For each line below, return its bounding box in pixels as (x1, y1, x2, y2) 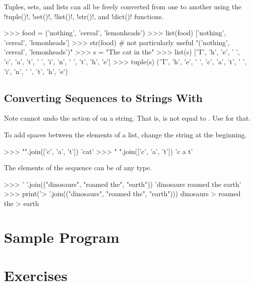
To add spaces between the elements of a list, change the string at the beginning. (4, 129, 247, 139)
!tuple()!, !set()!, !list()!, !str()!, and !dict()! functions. (4, 11, 163, 21)
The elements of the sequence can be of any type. (4, 162, 152, 173)
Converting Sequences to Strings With (4, 90, 203, 105)
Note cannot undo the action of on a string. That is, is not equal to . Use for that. (4, 113, 251, 123)
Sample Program (4, 227, 119, 247)
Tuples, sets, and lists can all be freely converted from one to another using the (4, 1, 242, 11)
